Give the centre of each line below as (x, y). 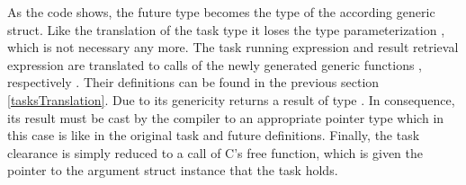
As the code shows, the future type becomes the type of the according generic (221, 12)
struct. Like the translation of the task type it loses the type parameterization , (226, 29)
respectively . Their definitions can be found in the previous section (193, 82)
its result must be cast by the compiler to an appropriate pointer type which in (226, 117)
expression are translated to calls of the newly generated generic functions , (215, 64)
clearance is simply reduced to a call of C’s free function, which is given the (215, 152)
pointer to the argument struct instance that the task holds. (173, 170)
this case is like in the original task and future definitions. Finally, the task (214, 135)
